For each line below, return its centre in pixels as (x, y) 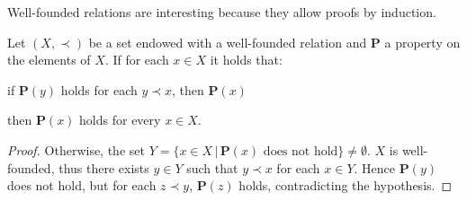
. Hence (375, 167)
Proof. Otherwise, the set (76, 149)
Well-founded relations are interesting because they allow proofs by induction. (222, 12)
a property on (422, 42)
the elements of (49, 60)
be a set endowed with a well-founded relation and (228, 42)
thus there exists (104, 167)
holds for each (99, 89)
